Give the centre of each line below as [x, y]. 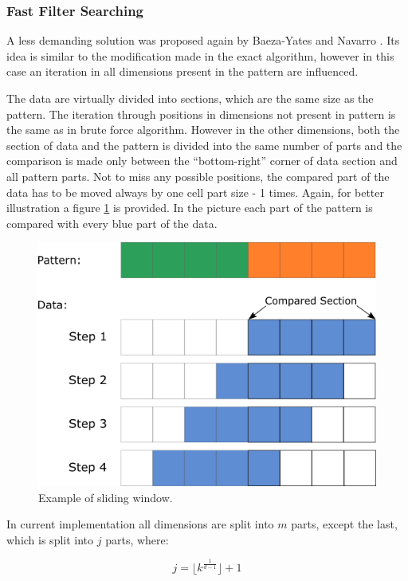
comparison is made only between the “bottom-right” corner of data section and [202, 161]
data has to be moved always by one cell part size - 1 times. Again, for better [196, 192]
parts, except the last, [344, 524]
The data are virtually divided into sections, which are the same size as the [190, 98]
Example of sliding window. [106, 497]
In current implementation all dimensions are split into [140, 524]
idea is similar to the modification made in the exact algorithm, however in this [200, 55]
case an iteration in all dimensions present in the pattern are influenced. [182, 71]
